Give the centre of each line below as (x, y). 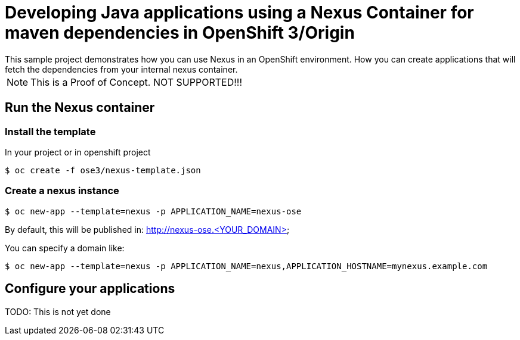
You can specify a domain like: (65, 248)
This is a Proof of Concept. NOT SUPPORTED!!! (136, 82)
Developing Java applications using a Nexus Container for (239, 13)
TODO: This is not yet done (58, 311)
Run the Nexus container (80, 108)
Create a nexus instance (62, 191)
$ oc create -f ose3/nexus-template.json (103, 170)
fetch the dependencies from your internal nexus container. (121, 69)
